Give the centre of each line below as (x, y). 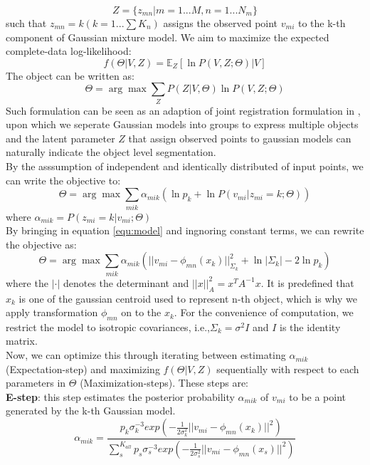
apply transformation (52, 312)
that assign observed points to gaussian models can (240, 138)
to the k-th (322, 23)
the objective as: (41, 244)
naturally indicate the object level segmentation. (111, 152)
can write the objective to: (63, 180)
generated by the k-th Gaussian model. (91, 411)
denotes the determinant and (126, 282)
